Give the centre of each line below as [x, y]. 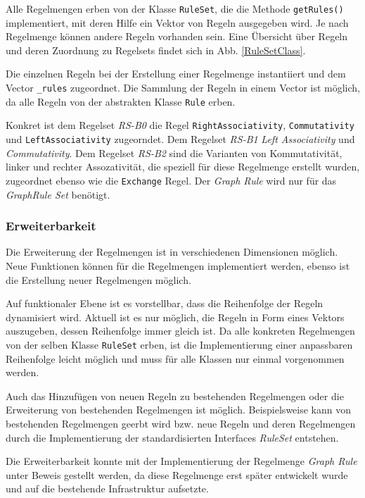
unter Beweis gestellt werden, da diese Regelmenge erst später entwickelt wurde [177, 474]
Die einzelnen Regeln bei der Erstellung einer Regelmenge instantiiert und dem [176, 74]
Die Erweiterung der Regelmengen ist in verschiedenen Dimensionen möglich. [172, 252]
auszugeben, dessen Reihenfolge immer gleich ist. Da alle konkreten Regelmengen [180, 331]
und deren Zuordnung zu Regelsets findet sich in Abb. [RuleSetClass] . [156, 50]
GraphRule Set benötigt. [58, 194]
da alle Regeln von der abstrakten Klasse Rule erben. [121, 101]
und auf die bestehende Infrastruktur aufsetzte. [107, 488]
